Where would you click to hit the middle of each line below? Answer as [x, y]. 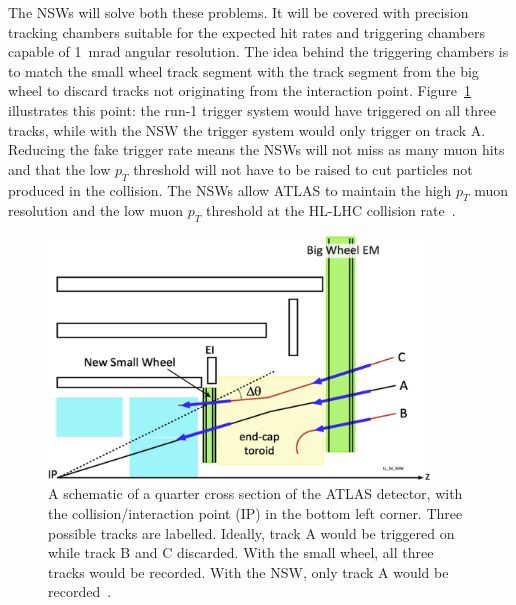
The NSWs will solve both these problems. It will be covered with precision [238, 12]
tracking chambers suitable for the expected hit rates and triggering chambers [246, 31]
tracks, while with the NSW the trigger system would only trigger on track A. [247, 129]
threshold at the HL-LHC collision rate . [331, 210]
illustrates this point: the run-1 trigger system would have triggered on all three [252, 109]
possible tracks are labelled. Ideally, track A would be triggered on [251, 532]
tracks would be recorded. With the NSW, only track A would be [248, 571]
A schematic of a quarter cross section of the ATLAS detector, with [255, 493]
